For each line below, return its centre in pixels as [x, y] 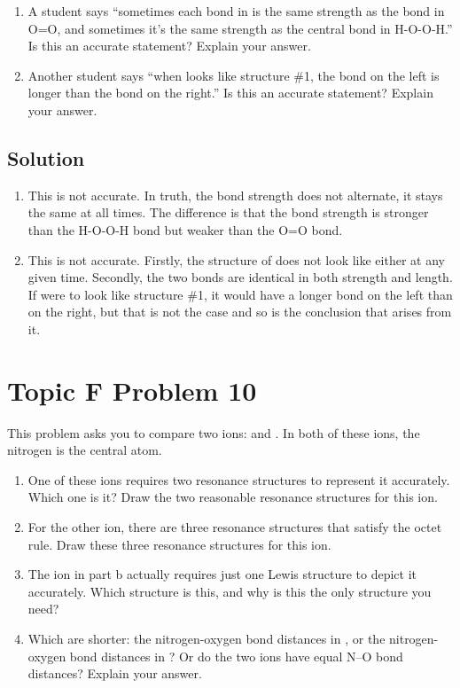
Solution [46, 157]
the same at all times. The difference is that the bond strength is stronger [228, 212]
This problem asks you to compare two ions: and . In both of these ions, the [214, 432]
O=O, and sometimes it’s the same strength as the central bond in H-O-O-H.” [240, 28]
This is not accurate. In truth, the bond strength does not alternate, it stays [235, 195]
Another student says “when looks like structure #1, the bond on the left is [234, 75]
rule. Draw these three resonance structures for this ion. [179, 544]
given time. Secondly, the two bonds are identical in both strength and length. [240, 277]
